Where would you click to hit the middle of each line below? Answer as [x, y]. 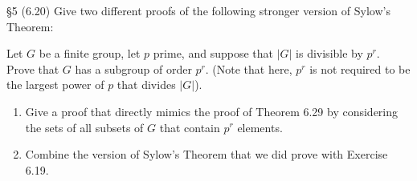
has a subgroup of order [133, 68]
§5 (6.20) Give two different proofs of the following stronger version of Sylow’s [198, 10]
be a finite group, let [90, 53]
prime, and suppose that [213, 53]
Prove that [33, 68]
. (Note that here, [249, 68]
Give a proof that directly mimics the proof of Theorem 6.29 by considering [212, 111]
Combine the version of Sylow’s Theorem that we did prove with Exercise [206, 154]
